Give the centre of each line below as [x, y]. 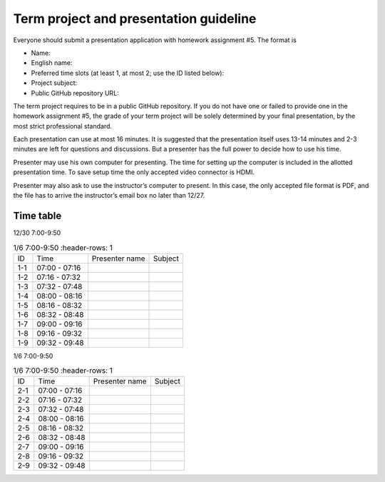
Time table [37, 215]
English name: [52, 63]
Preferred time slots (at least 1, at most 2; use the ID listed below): [128, 73]
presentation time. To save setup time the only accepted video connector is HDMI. [134, 172]
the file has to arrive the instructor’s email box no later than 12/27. [109, 196]
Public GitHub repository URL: [75, 93]
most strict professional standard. [63, 126]
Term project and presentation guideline [135, 19]
